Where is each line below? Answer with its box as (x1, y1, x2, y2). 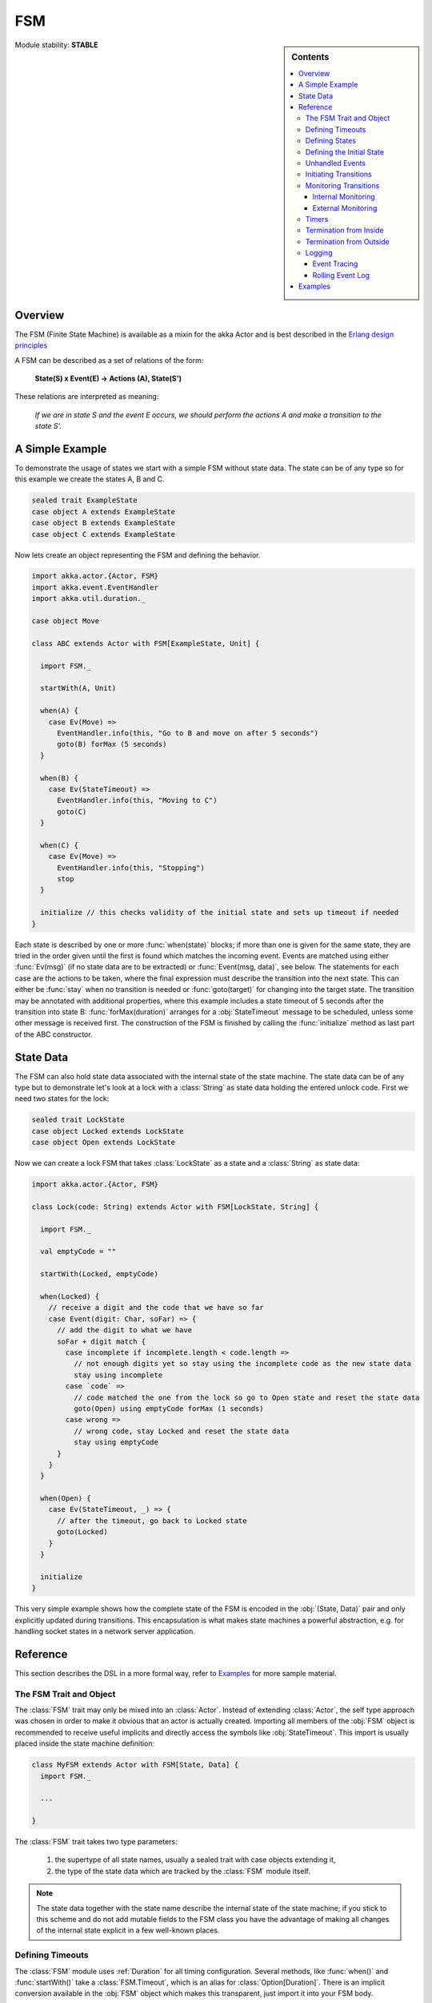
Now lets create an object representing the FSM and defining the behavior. (14, 550, 261, 560)
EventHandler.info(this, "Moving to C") (57, 796, 218, 805)
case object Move (31, 617, 100, 626)
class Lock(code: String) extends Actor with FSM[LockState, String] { (31, 1202, 319, 1211)
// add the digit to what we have (57, 1326, 192, 1335)
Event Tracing (312, 259, 358, 268)
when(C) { (40, 840, 79, 849)
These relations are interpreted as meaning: (14, 392, 159, 401)
